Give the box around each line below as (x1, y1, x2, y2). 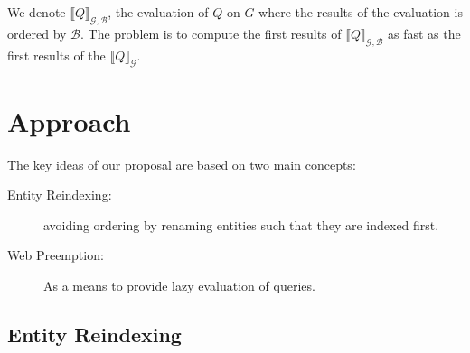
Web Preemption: (7, 246, 104, 265)
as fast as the (387, 23, 461, 42)
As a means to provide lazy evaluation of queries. (43, 275, 315, 294)
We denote (7, 3, 66, 21)
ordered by (7, 23, 67, 42)
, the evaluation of (108, 3, 209, 21)
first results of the (7, 45, 106, 64)
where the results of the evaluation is (258, 3, 463, 21)
